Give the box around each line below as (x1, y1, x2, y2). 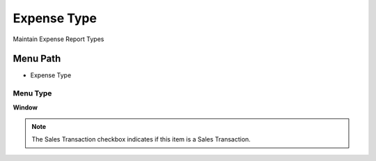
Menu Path (13, 53, 61, 65)
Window (13, 103, 38, 112)
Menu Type (13, 89, 52, 98)
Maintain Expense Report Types (13, 35, 104, 43)
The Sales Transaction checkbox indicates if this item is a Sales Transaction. (31, 135, 251, 144)
